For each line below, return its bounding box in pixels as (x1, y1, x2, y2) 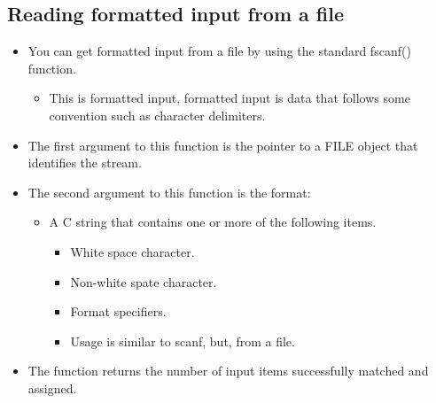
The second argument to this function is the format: (27, 182, 311, 201)
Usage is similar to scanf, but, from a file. (70, 331, 295, 350)
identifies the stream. (27, 153, 142, 172)
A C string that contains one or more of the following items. (49, 213, 377, 231)
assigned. (27, 378, 77, 397)
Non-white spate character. (70, 272, 217, 291)
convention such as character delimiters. (49, 105, 266, 124)
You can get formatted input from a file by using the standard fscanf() (27, 42, 411, 60)
